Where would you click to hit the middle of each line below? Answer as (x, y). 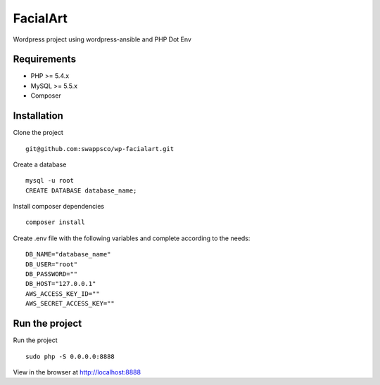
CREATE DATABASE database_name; (81, 190)
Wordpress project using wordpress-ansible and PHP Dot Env (102, 39)
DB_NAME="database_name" (68, 254)
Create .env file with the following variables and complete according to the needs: (132, 238)
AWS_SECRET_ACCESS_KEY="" (70, 304)
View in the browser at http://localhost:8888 (77, 372)
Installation (38, 116)
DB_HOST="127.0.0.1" (61, 284)
